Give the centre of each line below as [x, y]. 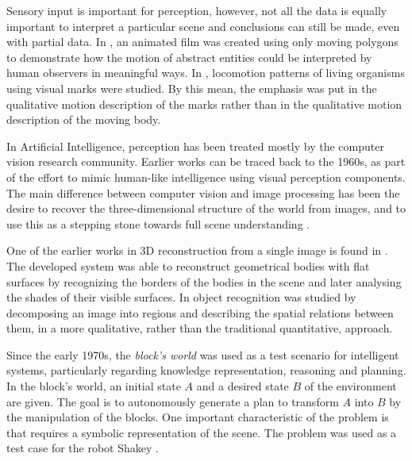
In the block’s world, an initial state [94, 386]
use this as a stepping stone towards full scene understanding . [158, 223]
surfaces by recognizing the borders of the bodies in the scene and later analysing [204, 281]
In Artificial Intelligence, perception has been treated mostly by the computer [195, 146]
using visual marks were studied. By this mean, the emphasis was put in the [192, 88]
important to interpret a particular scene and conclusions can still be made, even [203, 26]
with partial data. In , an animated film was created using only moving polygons [202, 42]
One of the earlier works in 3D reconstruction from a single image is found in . [197, 250]
